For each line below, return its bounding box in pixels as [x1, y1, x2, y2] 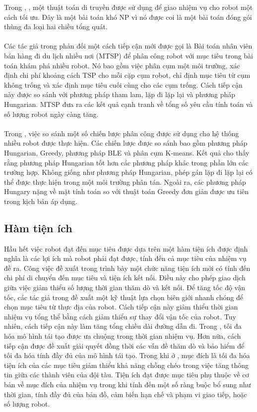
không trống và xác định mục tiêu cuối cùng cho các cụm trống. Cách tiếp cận [4, 79, 243, 90]
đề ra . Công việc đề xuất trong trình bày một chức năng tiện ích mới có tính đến [4, 262, 251, 273]
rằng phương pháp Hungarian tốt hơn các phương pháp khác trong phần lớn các [4, 157, 249, 167]
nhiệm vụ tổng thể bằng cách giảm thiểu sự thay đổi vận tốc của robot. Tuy [4, 311, 236, 321]
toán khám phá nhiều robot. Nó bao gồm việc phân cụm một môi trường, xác [4, 60, 240, 70]
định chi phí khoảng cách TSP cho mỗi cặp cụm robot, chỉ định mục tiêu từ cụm [4, 70, 251, 80]
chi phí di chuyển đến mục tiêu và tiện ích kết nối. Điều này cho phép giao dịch [4, 272, 246, 283]
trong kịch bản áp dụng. [4, 196, 77, 206]
